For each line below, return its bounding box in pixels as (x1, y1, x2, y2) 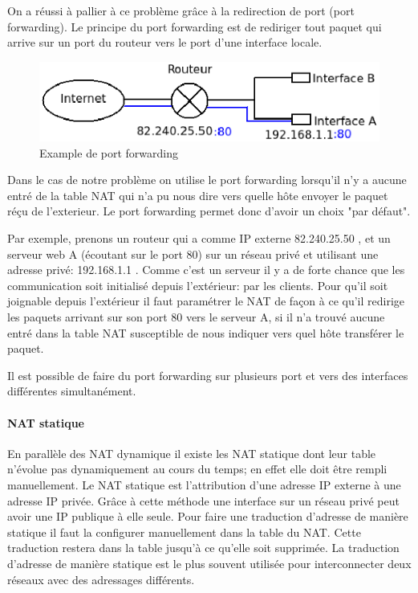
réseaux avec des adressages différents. (7, 571, 195, 587)
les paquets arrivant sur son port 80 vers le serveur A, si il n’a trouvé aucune (7, 309, 385, 325)
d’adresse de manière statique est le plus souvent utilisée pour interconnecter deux (7, 554, 412, 571)
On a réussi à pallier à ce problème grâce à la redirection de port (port (7, 2, 355, 18)
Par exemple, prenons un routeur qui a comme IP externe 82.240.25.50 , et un (7, 230, 391, 247)
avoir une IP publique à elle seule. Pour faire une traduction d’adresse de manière (7, 508, 408, 525)
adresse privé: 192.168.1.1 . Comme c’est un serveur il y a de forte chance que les (7, 261, 405, 278)
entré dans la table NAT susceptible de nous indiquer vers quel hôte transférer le (7, 324, 404, 341)
